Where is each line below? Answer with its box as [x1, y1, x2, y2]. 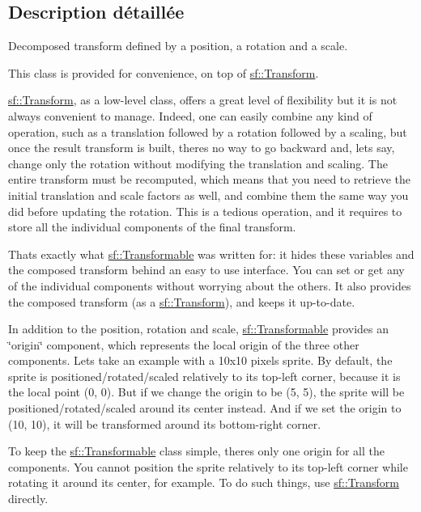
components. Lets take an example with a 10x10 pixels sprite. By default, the [8, 352, 393, 369]
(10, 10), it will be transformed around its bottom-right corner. [8, 415, 321, 432]
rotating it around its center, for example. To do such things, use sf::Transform [8, 474, 399, 491]
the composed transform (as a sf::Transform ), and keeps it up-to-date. [8, 293, 355, 310]
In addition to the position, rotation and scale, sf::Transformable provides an [8, 320, 389, 337]
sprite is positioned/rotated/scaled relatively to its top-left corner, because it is [8, 367, 401, 384]
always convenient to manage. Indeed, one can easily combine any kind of [8, 107, 372, 124]
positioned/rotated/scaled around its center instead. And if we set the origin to [8, 400, 402, 417]
